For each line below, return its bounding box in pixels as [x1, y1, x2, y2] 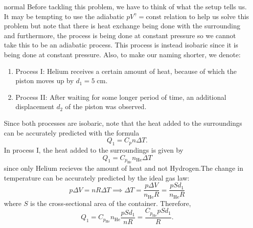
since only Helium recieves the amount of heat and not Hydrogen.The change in [4, 162, 244, 173]
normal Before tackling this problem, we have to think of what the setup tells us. [4, 1, 247, 11]
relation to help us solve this [163, 11, 249, 21]
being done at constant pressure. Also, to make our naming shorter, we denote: [4, 49, 241, 59]
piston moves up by [15, 75, 74, 86]
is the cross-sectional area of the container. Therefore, [30, 198, 191, 208]
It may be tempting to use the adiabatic [4, 11, 124, 21]
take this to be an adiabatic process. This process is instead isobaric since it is [4, 40, 238, 50]
